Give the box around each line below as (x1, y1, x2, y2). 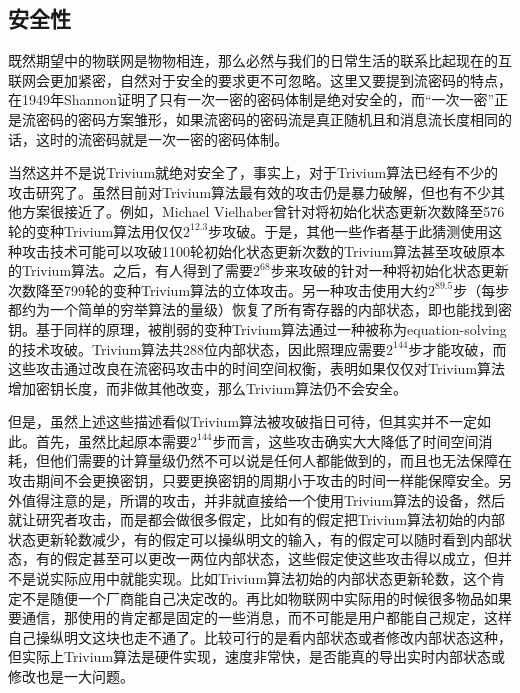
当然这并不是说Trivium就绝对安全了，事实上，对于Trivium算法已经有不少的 (8, 162, 499, 183)
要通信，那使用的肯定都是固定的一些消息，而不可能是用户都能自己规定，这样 (8, 607, 512, 628)
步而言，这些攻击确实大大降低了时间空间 (212, 430, 479, 451)
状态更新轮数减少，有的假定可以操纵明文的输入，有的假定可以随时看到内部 (8, 528, 498, 549)
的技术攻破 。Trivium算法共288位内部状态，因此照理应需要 (8, 338, 387, 359)
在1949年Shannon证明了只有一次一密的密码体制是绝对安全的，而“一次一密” (8, 89, 495, 110)
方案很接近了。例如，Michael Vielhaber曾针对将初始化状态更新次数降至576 (21, 201, 505, 222)
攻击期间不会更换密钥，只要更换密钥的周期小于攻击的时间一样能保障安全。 (8, 470, 498, 491)
